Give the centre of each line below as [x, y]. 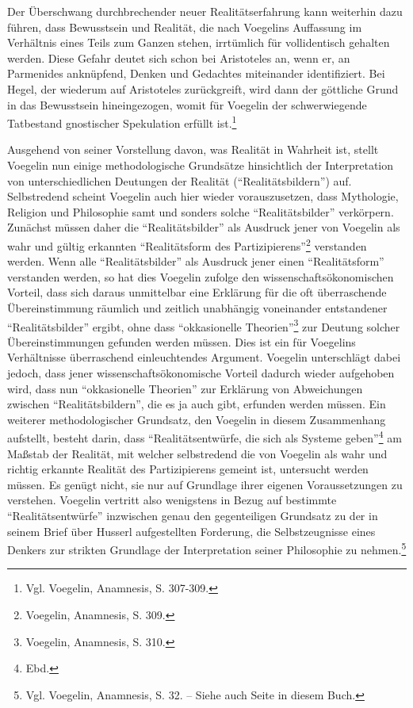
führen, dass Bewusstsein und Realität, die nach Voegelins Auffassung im [185, 27]
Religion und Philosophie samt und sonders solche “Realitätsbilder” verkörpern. [201, 211]
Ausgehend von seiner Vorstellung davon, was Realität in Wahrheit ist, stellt [193, 149]
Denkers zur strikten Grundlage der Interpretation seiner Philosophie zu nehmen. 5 [207, 548]
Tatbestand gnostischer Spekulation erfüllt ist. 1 [122, 122]
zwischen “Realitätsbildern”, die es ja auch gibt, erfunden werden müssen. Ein [197, 404]
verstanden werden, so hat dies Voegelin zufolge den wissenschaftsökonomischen [201, 276]
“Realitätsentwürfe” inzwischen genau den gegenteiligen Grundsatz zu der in [193, 516]
